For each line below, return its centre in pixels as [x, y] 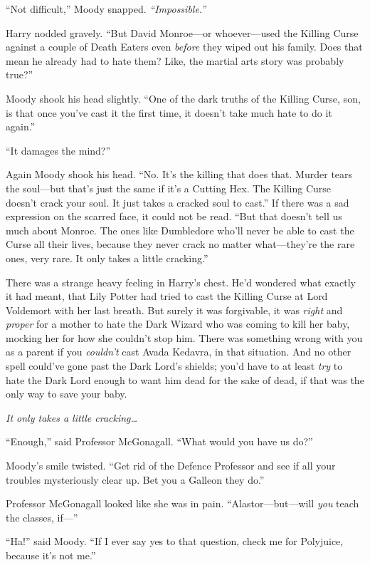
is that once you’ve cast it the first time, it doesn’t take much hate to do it [169, 112]
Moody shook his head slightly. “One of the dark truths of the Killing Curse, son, [183, 98]
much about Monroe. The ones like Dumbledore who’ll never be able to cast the [180, 230]
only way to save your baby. [67, 394]
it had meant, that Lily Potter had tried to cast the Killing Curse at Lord [167, 296]
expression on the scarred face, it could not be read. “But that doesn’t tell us [174, 216]
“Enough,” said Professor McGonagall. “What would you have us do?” [159, 441]
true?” [20, 74]
